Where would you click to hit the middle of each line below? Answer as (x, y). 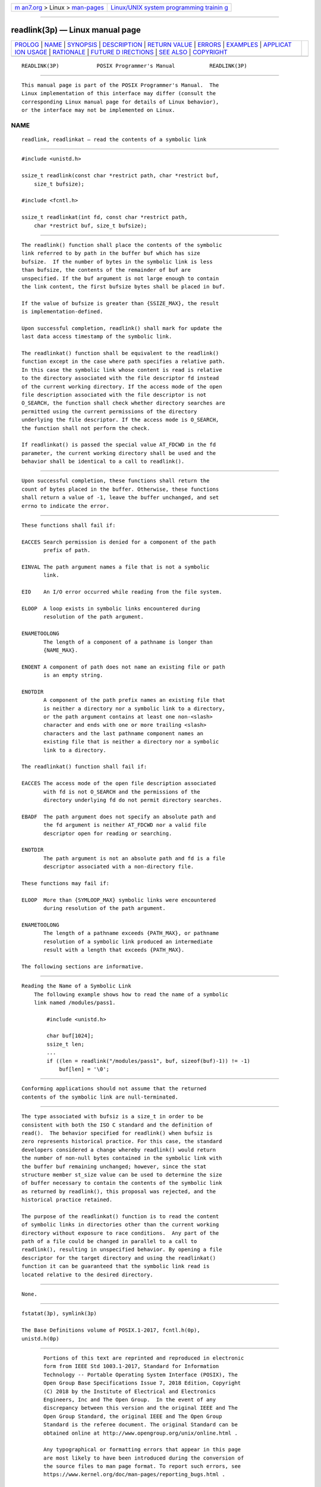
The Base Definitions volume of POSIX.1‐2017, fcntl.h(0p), (111, 1330)
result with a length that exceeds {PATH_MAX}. (114, 950)
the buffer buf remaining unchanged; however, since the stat (114, 1166)
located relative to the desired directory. (88, 1275)
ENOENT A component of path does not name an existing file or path (123, 667)
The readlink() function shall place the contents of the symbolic (122, 245)
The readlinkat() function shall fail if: (84, 767)
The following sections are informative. (83, 966)
